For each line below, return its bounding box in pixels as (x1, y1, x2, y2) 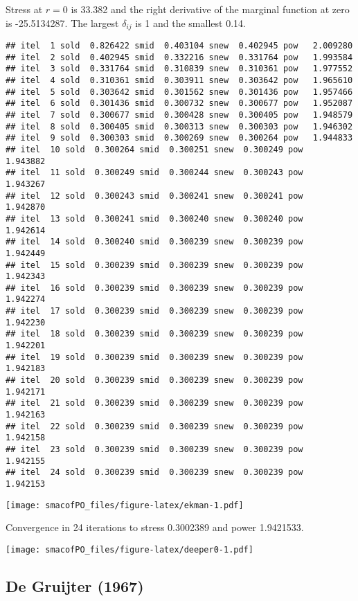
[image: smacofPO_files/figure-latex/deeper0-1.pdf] (6, 544, 253, 555)
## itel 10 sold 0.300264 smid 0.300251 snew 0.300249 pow (6, 144, 303, 154)
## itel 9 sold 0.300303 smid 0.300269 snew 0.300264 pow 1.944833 (6, 133, 353, 143)
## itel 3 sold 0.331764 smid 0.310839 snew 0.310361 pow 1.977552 (6, 64, 353, 74)
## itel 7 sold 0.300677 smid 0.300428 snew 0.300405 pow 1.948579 (6, 109, 353, 120)
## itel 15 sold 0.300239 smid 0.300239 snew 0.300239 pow (6, 260, 303, 270)
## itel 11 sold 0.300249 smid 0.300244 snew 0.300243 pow (6, 168, 303, 178)
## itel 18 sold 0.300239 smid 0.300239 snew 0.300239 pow (6, 329, 303, 339)
